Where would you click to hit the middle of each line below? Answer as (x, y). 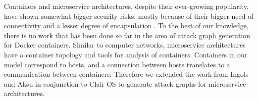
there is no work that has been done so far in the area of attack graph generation (127, 35)
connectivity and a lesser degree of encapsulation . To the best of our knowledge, (126, 25)
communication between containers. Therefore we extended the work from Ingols (126, 74)
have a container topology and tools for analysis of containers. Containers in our (126, 54)
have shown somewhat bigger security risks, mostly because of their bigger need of (129, 16)
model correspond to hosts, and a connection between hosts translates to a (117, 64)
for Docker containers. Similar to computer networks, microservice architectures (125, 45)
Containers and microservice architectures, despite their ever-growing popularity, (126, 6)
